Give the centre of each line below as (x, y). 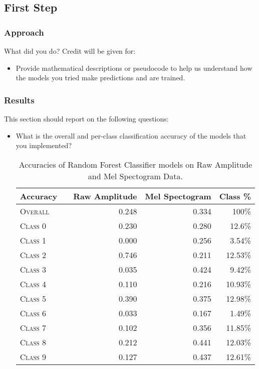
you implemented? (44, 145)
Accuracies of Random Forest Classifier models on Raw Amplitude (135, 164)
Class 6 (33, 313)
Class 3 (33, 269)
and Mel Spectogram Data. (135, 176)
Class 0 (33, 225)
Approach (24, 32)
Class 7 (33, 327)
